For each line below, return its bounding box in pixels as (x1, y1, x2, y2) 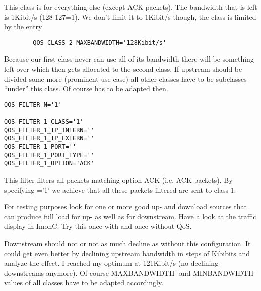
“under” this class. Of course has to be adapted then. (4, 83, 168, 94)
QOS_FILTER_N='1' (4, 101, 62, 108)
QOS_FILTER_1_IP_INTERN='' (4, 126, 94, 134)
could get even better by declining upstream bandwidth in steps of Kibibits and (4, 248, 250, 258)
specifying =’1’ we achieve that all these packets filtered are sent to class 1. (4, 184, 236, 195)
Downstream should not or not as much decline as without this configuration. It (4, 238, 251, 249)
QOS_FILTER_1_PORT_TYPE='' (4, 151, 94, 159)
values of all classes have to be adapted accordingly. (4, 277, 164, 288)
